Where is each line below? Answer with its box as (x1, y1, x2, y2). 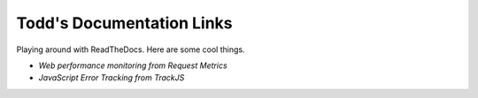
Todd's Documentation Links (16, 13, 234, 33)
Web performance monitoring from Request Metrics (38, 60, 227, 71)
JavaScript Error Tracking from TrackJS (38, 72, 185, 83)
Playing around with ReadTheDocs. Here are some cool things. (16, 44, 245, 55)
